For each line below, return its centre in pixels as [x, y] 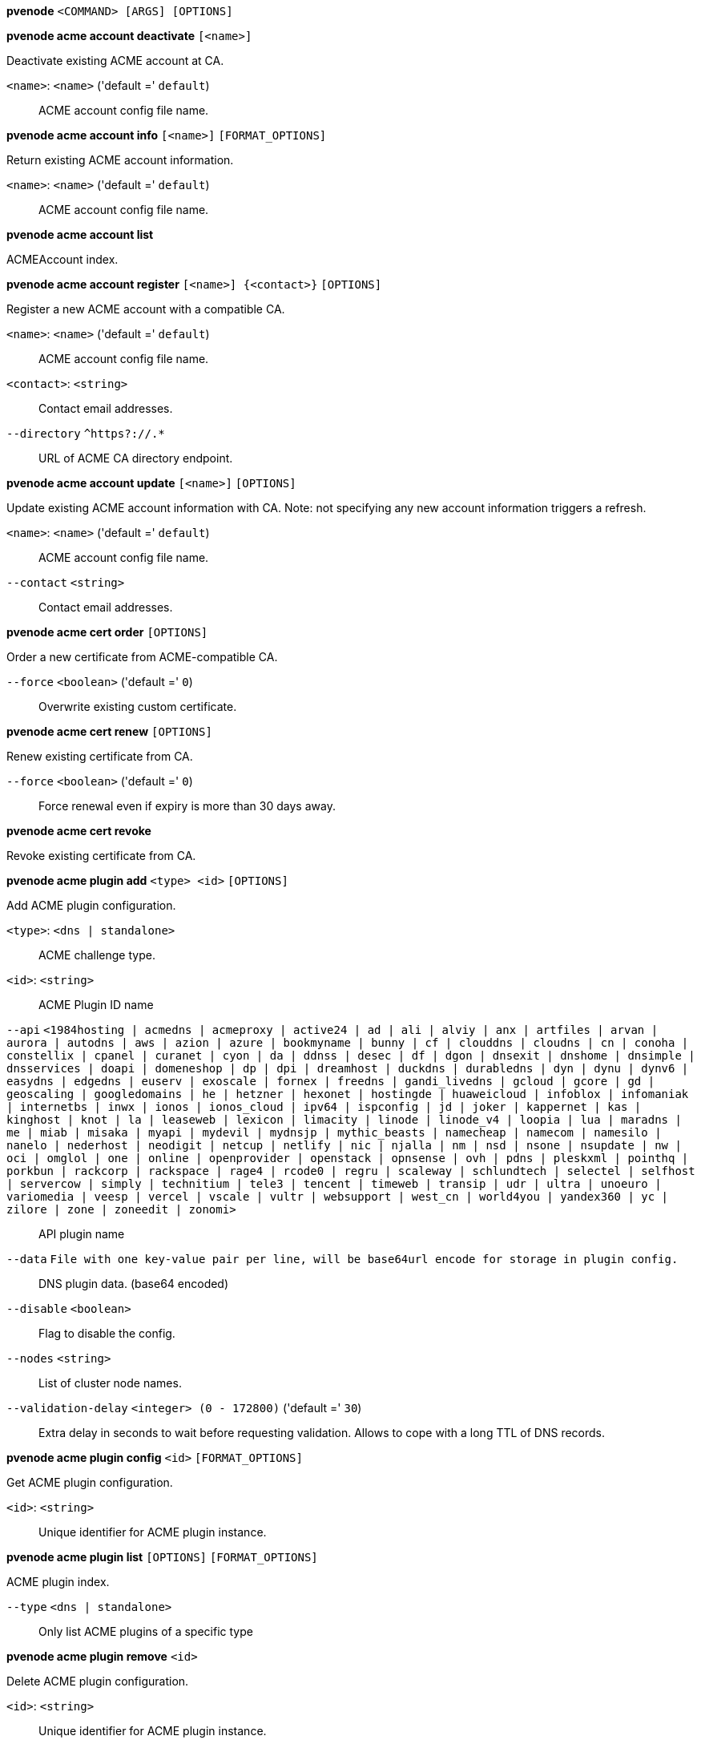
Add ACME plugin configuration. [91, 905]
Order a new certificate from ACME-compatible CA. [142, 657]
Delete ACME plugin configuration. [98, 1681]
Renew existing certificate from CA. [100, 756]
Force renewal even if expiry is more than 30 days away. [187, 806]
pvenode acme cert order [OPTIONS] [107, 632]
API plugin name [82, 1234]
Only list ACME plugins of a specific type [146, 1631]
